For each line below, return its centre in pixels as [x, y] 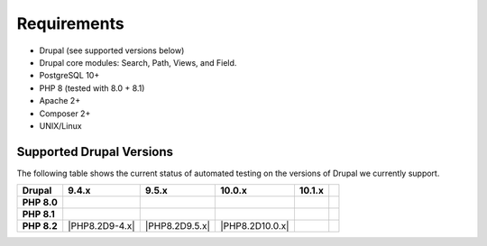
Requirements [71, 23]
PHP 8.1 [39, 214]
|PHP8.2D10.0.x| [254, 226]
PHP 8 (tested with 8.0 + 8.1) [92, 88]
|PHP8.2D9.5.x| [178, 226]
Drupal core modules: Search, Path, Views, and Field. [138, 62]
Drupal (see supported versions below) [112, 50]
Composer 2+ [65, 114]
